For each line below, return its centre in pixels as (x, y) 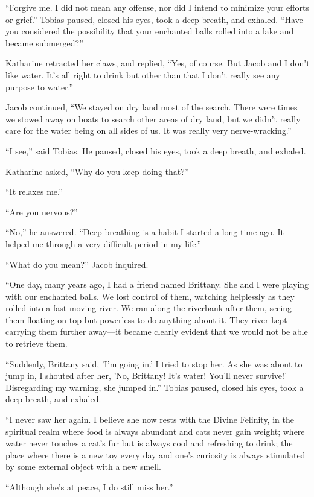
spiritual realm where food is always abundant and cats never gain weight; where (155, 431)
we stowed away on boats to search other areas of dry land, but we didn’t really (153, 119)
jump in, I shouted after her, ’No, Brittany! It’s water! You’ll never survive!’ (146, 375)
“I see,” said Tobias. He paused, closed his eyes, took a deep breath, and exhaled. (156, 150)
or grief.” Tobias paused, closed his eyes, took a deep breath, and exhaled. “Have (154, 19)
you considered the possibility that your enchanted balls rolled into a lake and (150, 31)
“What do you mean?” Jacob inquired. (77, 264)
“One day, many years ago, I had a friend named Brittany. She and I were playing (157, 284)
